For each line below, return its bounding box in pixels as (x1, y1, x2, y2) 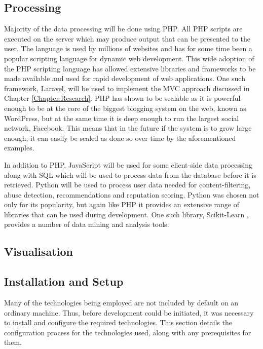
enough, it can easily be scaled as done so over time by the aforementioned (4, 132, 236, 143)
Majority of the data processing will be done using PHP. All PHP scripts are (4, 23, 243, 34)
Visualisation (4, 244, 73, 259)
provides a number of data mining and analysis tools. (4, 219, 169, 229)
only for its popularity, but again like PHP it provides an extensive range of (4, 199, 240, 210)
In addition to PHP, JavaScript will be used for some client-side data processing (4, 159, 252, 170)
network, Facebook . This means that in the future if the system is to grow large (4, 123, 252, 133)
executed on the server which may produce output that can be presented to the (4, 33, 251, 44)
